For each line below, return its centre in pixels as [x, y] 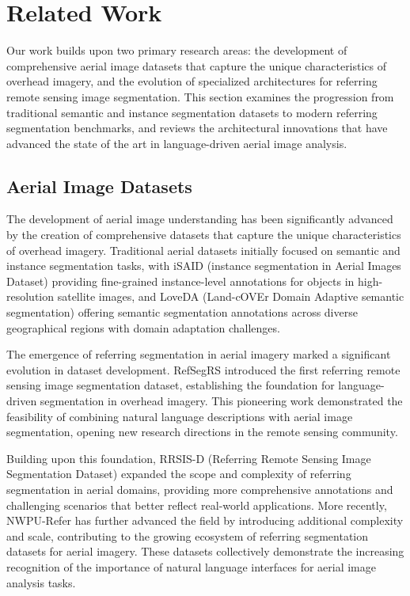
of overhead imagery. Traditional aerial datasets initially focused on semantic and [203, 250]
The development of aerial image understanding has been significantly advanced [200, 219]
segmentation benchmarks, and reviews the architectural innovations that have [197, 128]
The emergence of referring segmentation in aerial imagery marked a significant [199, 354]
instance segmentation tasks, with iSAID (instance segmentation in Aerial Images [204, 266]
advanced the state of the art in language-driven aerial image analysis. [177, 143]
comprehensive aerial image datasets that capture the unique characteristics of [197, 65]
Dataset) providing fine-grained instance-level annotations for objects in [180, 281]
